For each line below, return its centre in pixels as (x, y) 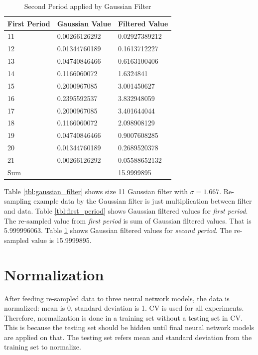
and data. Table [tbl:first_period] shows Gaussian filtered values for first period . (126, 211)
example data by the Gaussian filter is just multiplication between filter (143, 201)
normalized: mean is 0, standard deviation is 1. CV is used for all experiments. (124, 308)
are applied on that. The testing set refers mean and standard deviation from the (128, 337)
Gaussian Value (84, 23)
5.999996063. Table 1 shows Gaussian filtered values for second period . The (118, 230)
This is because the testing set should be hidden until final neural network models (129, 327)
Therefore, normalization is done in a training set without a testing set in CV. (123, 317)
